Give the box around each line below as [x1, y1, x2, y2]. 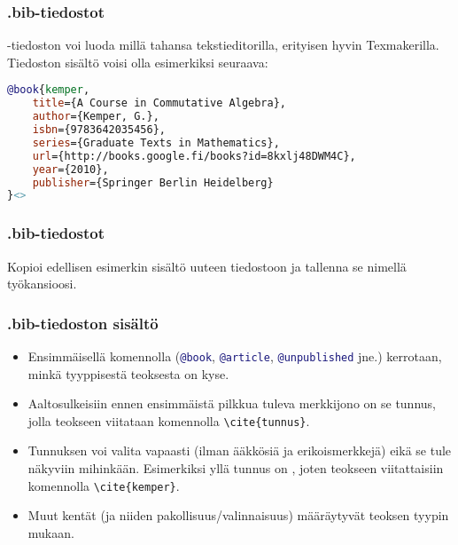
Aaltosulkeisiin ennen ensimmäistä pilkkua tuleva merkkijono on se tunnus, [27, 394, 436, 413]
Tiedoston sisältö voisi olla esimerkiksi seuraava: [7, 52, 268, 71]
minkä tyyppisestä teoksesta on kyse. [27, 364, 229, 383]
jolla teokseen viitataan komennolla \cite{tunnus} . [27, 411, 310, 430]
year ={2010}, [32, 162, 109, 176]
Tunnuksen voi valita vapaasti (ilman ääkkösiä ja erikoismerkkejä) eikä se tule [27, 441, 452, 460]
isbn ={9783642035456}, [32, 123, 166, 137]
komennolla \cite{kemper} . [27, 476, 180, 494]
